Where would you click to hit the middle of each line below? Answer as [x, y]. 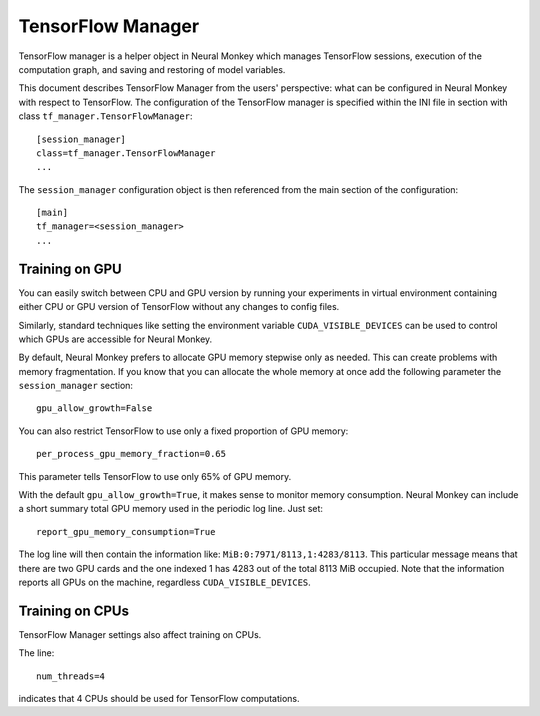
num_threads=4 [70, 676]
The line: [36, 653]
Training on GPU [70, 268]
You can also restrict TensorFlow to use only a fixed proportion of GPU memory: [183, 431]
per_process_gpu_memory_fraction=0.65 [131, 454]
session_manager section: [76, 386]
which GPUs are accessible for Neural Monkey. [115, 339]
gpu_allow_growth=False [94, 408]
